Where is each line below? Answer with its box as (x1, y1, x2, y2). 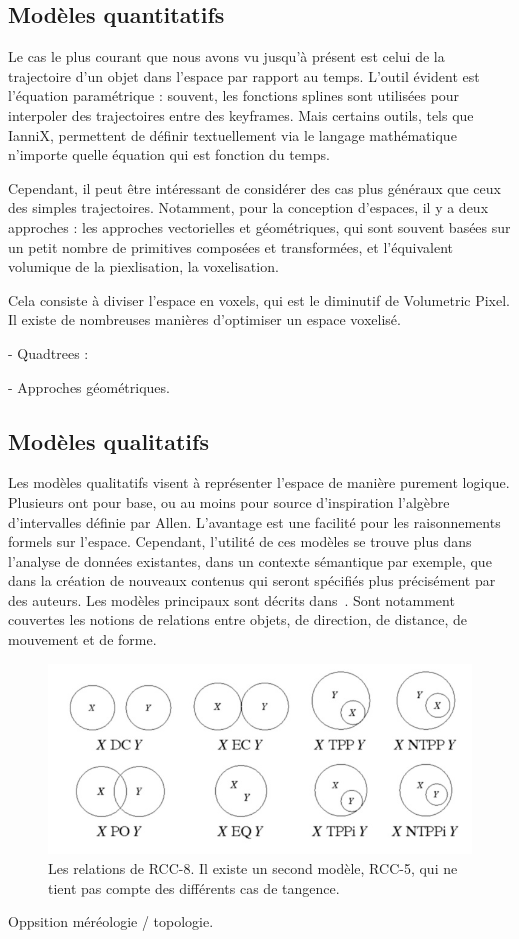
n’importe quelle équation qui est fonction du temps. (8, 144, 330, 165)
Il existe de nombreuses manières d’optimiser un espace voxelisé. (8, 309, 401, 330)
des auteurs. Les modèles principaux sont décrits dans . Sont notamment (8, 589, 455, 610)
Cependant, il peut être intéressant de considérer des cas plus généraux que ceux (8, 177, 501, 198)
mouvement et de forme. (8, 629, 157, 650)
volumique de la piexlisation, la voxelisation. (8, 256, 279, 277)
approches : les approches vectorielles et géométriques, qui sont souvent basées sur (8, 216, 511, 237)
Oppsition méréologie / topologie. (8, 911, 214, 932)
